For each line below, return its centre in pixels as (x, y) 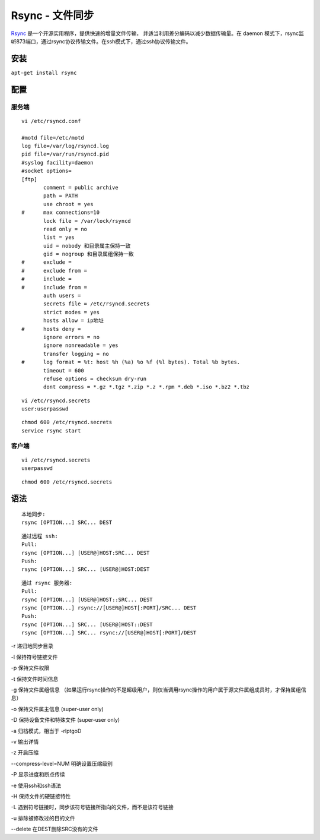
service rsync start (51, 430)
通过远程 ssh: (40, 536)
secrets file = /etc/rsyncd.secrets (97, 304)
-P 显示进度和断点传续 (38, 775)
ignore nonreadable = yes (81, 345)
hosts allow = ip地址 (73, 320)
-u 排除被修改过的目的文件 (43, 818)
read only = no (65, 229)
